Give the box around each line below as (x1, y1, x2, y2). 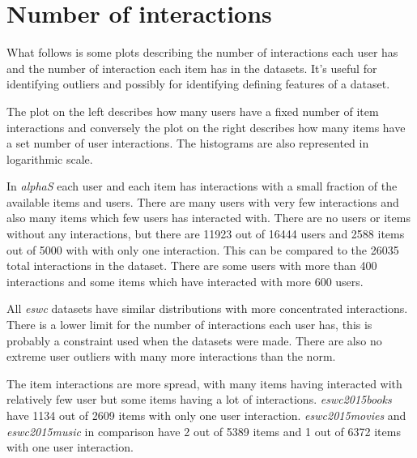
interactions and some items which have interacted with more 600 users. (6, 272, 364, 289)
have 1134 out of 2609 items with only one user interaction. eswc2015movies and (6, 407, 406, 423)
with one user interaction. (6, 439, 134, 456)
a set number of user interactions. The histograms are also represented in (6, 135, 369, 152)
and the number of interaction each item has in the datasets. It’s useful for (6, 59, 377, 76)
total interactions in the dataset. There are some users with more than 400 (6, 257, 377, 274)
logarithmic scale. (6, 150, 93, 167)
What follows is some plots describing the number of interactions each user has (6, 44, 398, 61)
